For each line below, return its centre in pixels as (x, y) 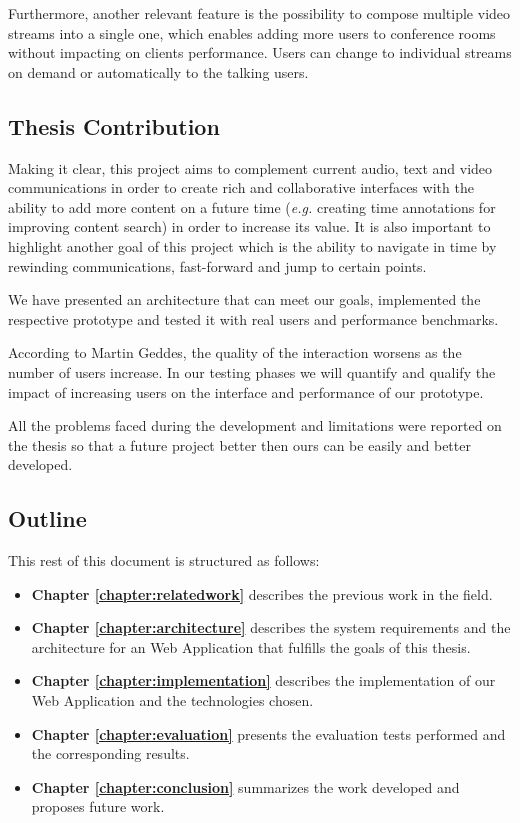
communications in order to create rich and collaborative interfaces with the (241, 187)
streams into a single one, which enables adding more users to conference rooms (252, 32)
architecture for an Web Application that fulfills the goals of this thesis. (251, 646)
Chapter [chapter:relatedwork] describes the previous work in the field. (262, 593)
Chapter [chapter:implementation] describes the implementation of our (263, 680)
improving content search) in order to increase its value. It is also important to (249, 226)
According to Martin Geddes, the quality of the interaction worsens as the (235, 352)
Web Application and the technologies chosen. (172, 700)
